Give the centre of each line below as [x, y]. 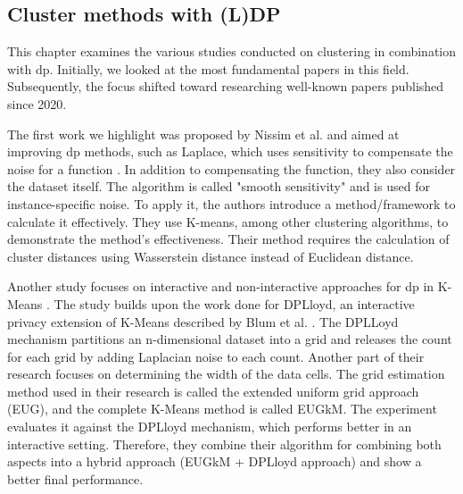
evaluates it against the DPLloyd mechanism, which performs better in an [210, 427]
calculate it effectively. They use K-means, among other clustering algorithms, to [228, 221]
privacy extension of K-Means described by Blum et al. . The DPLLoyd [203, 321]
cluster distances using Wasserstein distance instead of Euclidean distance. [211, 256]
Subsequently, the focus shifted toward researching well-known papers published [226, 86]
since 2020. [37, 103]
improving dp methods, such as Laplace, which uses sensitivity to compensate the [230, 151]
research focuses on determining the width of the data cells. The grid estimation [226, 374]
